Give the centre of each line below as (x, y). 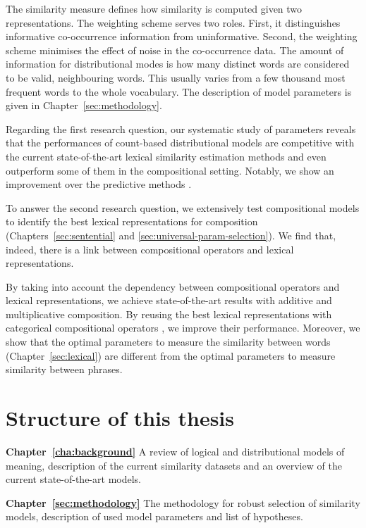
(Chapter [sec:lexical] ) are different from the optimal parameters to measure (171, 355)
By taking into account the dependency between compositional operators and (173, 286)
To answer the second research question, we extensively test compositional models (183, 207)
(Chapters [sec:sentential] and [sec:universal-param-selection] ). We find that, (171, 235)
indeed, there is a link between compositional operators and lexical (150, 249)
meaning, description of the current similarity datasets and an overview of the (174, 465)
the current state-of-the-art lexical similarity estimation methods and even (166, 156)
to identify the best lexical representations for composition (132, 221)
